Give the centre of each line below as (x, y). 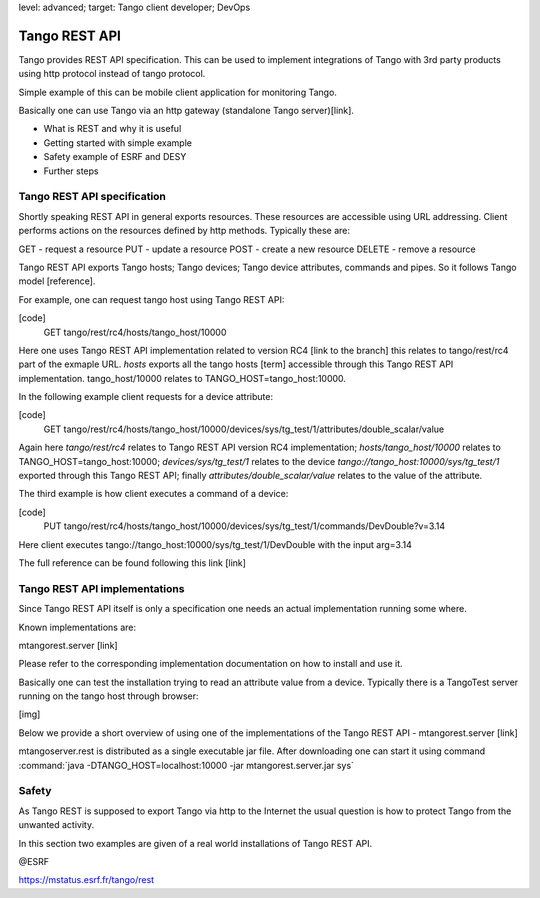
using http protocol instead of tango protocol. (112, 74)
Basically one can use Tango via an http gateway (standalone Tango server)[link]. (186, 111)
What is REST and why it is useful (112, 129)
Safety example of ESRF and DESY (115, 157)
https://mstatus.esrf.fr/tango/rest (86, 880)
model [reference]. (57, 281)
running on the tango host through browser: (108, 696)
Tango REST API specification (92, 197)
